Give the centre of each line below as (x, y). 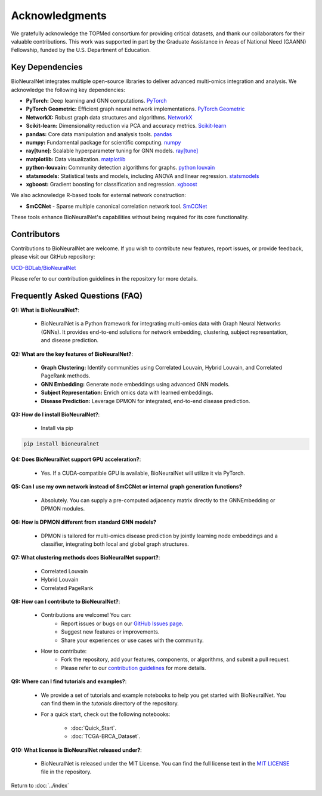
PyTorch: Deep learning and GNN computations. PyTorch (96, 101)
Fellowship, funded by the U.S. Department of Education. (81, 50)
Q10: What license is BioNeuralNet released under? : (77, 750)
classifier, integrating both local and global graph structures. (115, 544)
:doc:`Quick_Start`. (94, 728)
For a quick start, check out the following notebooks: (106, 714)
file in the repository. (66, 772)
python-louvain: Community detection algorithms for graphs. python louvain (120, 168)
